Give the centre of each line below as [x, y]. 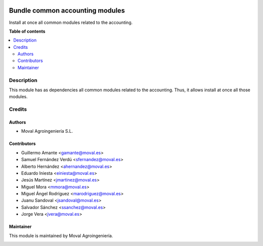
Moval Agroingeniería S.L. [47, 131]
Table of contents [27, 31]
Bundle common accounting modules [67, 10]
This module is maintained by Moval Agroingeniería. [61, 236]
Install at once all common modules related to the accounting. [71, 22]
